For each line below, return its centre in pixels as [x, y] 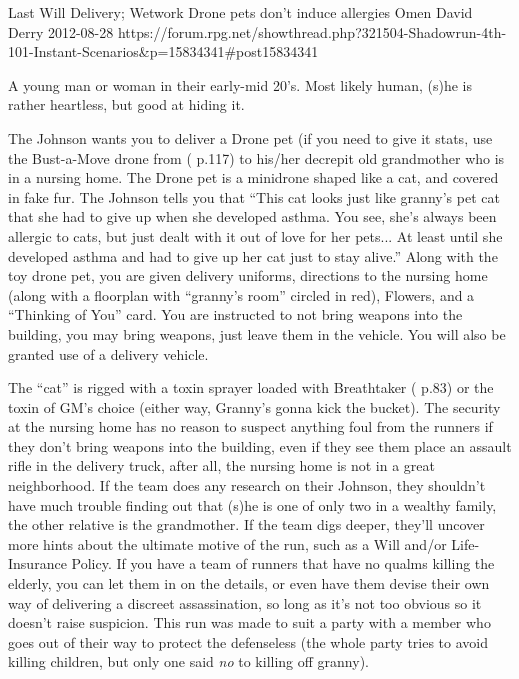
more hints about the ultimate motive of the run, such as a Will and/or [227, 543]
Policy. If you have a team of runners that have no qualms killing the [283, 563]
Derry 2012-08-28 [61, 31]
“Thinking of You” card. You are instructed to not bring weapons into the [235, 314]
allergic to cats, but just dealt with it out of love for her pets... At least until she [255, 235]
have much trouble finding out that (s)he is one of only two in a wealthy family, [252, 504]
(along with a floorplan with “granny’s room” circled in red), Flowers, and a [241, 294]
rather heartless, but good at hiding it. [126, 104]
